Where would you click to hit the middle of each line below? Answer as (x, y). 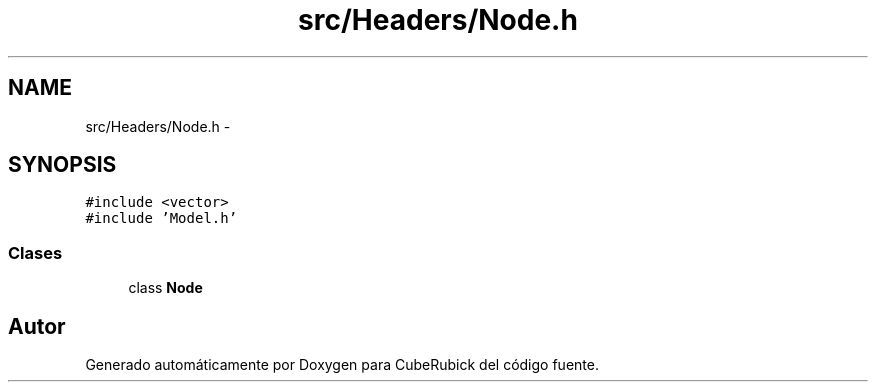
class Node (165, 288)
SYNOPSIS (62, 165)
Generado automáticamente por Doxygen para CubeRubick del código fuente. (342, 365)
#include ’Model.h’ (161, 218)
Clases (35, 252)
